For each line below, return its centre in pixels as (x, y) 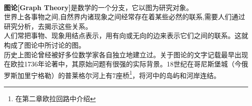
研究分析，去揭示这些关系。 (48, 26)
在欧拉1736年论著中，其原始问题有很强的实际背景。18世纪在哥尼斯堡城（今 (123, 64)
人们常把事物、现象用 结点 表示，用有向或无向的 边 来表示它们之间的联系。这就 (126, 35)
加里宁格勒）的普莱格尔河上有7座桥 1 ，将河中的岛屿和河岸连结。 (119, 74)
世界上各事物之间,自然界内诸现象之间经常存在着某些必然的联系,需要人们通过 (125, 17)
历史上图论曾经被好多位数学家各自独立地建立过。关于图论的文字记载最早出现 (126, 54)
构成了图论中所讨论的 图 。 (45, 45)
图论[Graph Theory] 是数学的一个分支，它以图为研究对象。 (99, 7)
